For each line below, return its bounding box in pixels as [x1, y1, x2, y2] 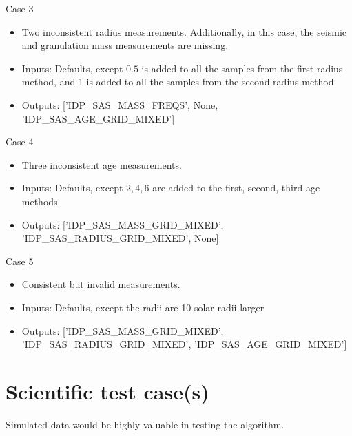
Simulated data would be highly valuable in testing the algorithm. [6, 417, 284, 431]
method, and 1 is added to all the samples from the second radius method [21, 74, 334, 89]
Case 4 [6, 134, 34, 149]
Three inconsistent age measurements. [21, 157, 182, 172]
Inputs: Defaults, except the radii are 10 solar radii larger [21, 300, 265, 314]
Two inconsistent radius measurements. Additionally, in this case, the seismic [21, 24, 347, 39]
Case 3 [6, 1, 34, 15]
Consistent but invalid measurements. [21, 277, 180, 291]
